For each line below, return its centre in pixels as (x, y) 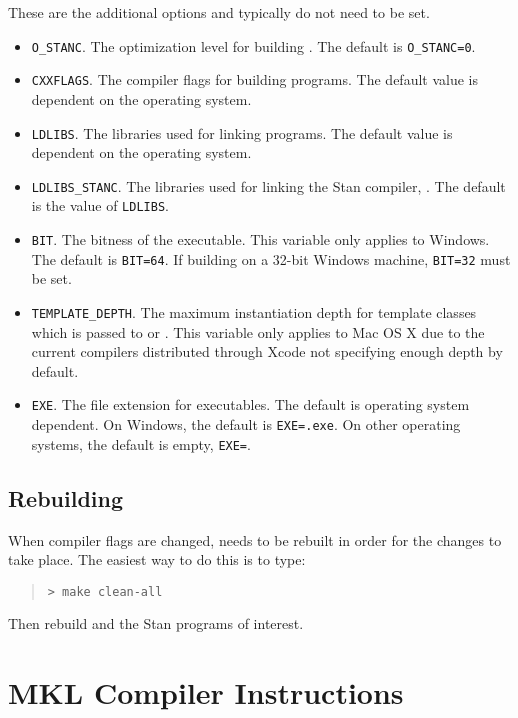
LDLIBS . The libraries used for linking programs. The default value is (242, 132)
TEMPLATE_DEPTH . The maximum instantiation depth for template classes (254, 311)
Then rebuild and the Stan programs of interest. (156, 623)
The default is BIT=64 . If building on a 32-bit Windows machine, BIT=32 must (271, 258)
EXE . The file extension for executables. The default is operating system (250, 404)
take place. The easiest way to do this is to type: (157, 559)
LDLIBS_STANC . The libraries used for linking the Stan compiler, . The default (268, 185)
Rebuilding (66, 497)
